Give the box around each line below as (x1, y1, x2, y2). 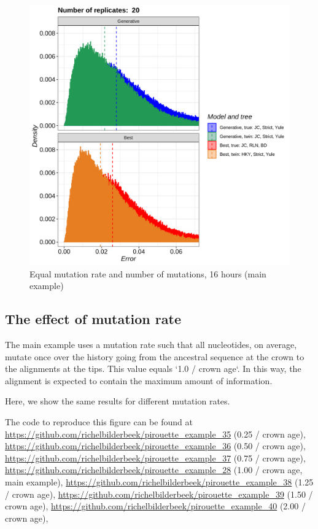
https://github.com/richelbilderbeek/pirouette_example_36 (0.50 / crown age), (5, 439, 306, 452)
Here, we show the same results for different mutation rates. (5, 395, 230, 407)
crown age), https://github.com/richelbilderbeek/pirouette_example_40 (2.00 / (5, 500, 306, 512)
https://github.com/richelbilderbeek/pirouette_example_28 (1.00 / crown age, (5, 463, 303, 476)
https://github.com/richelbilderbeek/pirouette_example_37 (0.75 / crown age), (5, 451, 306, 464)
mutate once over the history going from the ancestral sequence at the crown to (5, 350, 304, 363)
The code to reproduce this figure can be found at (5, 415, 193, 428)
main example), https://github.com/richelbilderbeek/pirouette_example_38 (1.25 (5, 475, 314, 488)
